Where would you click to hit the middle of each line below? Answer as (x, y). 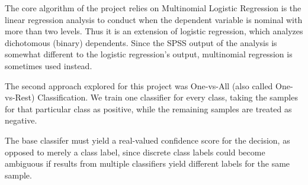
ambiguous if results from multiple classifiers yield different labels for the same (147, 163)
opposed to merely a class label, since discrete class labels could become (135, 152)
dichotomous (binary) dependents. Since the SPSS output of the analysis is (141, 42)
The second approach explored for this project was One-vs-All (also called (139, 85)
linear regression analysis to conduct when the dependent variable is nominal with (154, 19)
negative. (21, 120)
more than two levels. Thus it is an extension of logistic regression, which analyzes (154, 31)
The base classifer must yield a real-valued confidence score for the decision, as (147, 140)
